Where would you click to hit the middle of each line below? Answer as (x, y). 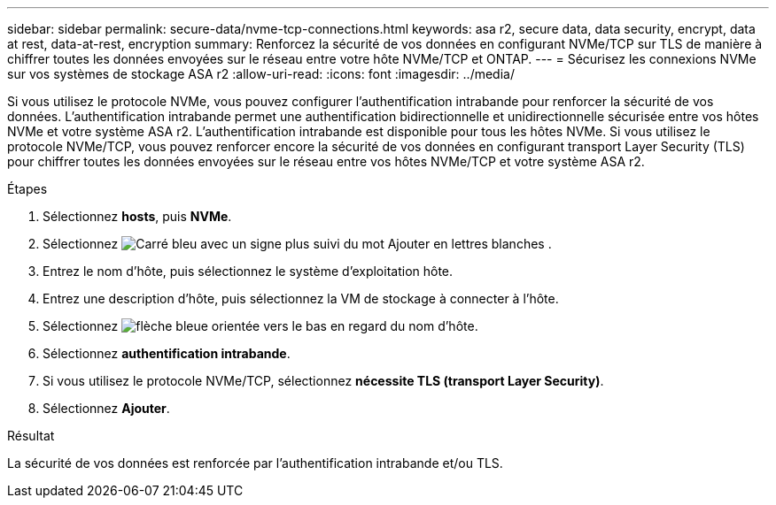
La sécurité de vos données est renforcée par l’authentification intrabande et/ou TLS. (255, 463)
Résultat (31, 436)
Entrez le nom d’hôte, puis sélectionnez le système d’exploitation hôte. (248, 271)
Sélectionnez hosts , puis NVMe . (137, 216)
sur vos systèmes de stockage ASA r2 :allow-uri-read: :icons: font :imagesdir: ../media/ (261, 74)
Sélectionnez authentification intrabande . (167, 353)
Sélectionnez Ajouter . (106, 408)
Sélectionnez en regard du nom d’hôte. (260, 326)
